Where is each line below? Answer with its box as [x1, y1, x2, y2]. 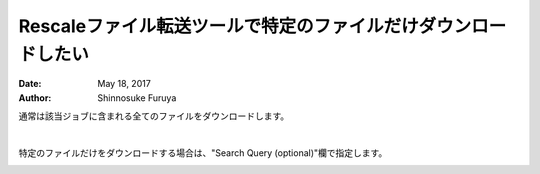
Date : [18, 78, 42, 90]
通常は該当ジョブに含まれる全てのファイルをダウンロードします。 [18, 110, 290, 122]
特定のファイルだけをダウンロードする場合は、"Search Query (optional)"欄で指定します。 [18, 146, 388, 159]
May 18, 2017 [97, 78, 152, 90]
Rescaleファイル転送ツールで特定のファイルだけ [18, 15, 419, 37]
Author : [18, 91, 52, 104]
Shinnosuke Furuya [97, 91, 177, 104]
